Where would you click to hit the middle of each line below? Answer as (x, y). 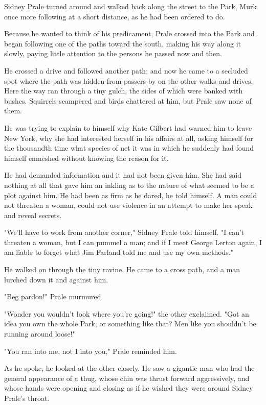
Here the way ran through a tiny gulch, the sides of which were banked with (124, 91)
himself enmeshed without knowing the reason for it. (86, 158)
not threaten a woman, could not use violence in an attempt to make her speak (128, 205)
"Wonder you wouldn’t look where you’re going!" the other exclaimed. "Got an (127, 313)
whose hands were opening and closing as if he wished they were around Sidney (129, 388)
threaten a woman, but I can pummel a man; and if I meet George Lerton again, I (133, 242)
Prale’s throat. (27, 398)
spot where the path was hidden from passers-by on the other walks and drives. (129, 80)
